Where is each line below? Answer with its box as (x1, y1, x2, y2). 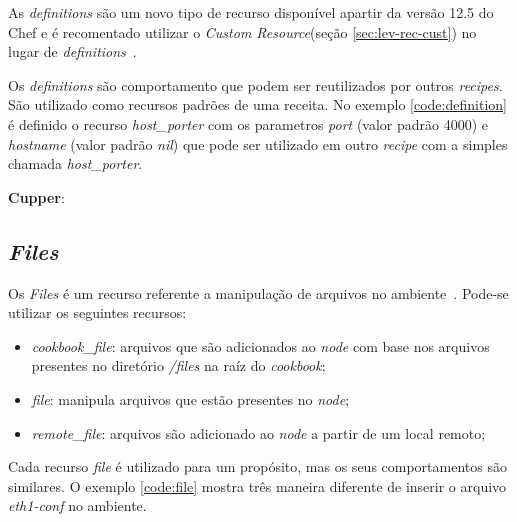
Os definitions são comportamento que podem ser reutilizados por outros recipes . (8, 74, 503, 95)
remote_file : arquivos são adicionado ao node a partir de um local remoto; (31, 422, 486, 443)
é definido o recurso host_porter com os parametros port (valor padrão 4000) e (8, 113, 489, 134)
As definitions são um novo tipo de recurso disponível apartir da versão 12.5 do (8, 2, 494, 22)
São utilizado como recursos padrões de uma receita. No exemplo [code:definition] (8, 94, 507, 115)
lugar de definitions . (8, 41, 137, 62)
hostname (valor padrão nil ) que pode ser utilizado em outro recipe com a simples (8, 133, 508, 154)
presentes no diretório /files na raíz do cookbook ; (31, 355, 326, 376)
